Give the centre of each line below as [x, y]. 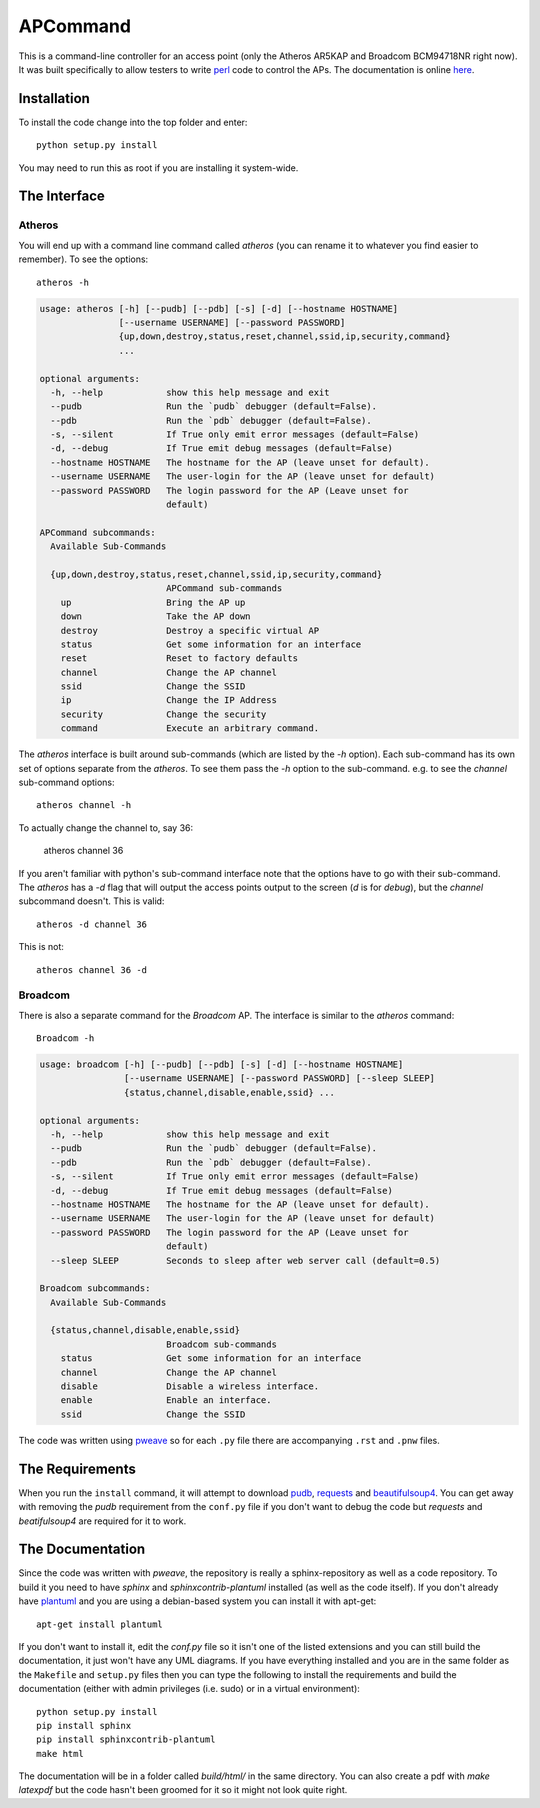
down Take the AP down [155, 616]
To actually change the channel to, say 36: [106, 827]
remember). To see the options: [83, 259]
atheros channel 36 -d [92, 969]
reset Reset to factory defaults [179, 658]
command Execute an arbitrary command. [190, 728]
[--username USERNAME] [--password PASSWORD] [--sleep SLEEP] [279, 1078]
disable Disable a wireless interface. [190, 1386]
